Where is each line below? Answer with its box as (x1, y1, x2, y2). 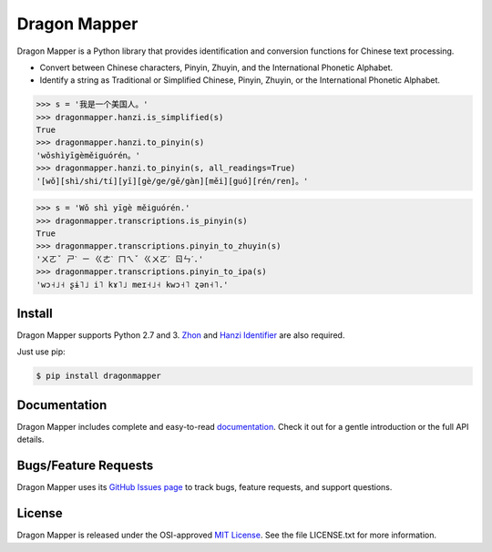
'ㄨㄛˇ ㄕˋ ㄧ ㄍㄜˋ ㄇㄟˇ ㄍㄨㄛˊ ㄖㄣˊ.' (36, 253, 204, 264)
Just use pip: (16, 346, 66, 357)
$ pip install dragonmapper (36, 371, 161, 382)
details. (16, 434, 45, 445)
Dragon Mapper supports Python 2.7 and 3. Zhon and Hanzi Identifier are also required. (16, 330, 345, 341)
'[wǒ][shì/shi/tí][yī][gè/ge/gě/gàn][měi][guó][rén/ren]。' (36, 176, 309, 186)
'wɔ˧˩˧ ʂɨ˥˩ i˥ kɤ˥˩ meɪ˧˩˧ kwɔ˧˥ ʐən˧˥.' (36, 279, 229, 290)
